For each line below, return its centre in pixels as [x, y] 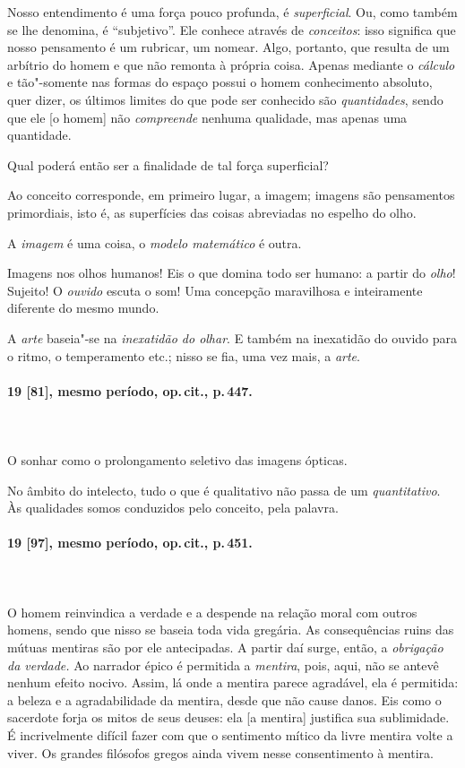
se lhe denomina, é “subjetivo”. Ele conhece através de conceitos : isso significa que [232, 29]
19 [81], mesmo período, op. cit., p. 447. [130, 390]
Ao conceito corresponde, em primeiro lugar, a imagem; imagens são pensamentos [231, 195]
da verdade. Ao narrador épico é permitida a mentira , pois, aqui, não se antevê [223, 664]
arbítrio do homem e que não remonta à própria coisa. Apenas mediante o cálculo [231, 64]
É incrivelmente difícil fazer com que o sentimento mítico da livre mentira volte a [230, 735]
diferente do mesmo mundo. [83, 308]
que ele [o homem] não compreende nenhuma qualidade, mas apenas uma [207, 117]
